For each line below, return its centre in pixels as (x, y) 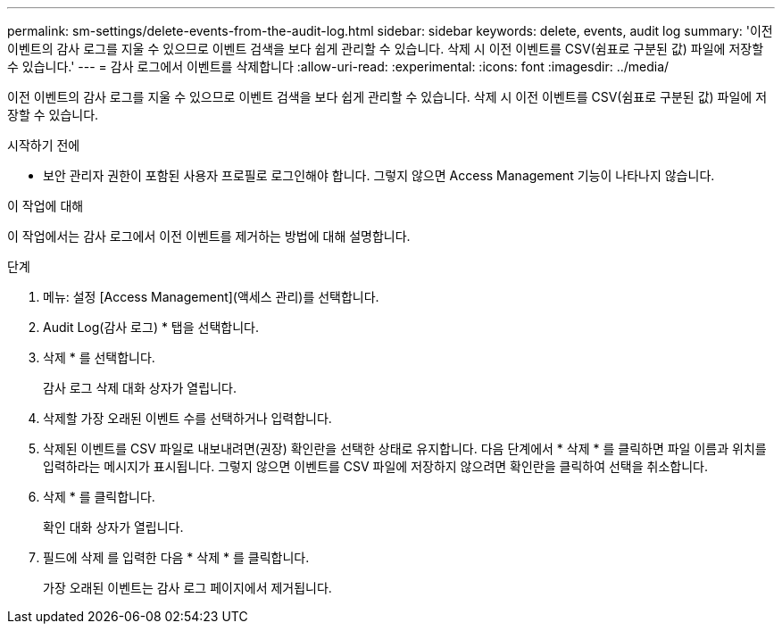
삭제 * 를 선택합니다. (99, 357)
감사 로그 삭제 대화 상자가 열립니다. (140, 388)
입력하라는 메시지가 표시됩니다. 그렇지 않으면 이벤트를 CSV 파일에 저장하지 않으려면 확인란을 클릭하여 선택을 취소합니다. (375, 466)
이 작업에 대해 (46, 206)
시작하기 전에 (44, 145)
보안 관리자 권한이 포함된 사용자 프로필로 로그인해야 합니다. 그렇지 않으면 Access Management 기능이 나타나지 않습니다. (379, 175)
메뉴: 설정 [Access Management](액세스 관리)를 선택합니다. (211, 297)
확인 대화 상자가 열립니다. (113, 527)
